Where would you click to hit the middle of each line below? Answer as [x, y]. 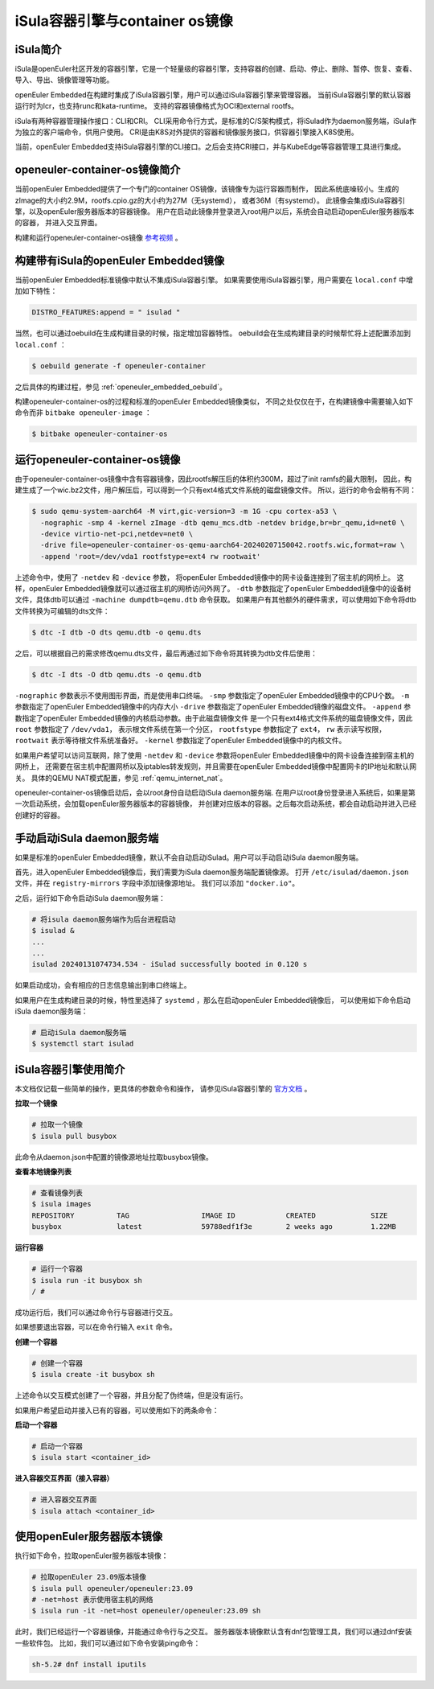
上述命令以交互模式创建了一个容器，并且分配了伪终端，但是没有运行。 [131, 1395]
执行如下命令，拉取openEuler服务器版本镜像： [92, 1555]
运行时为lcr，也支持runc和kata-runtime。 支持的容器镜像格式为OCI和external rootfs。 [157, 106]
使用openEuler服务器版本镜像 [89, 1537]
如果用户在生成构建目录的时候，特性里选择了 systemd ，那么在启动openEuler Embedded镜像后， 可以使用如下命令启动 [213, 1000]
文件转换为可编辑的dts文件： [62, 610]
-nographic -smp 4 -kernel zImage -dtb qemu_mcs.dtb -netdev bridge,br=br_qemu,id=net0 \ [223, 522]
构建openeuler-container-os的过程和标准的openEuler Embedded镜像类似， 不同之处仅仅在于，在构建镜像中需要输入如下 [214, 401]
